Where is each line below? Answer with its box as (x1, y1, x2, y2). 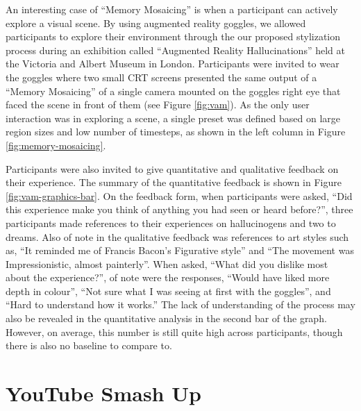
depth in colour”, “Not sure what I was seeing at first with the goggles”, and (6, 283, 331, 298)
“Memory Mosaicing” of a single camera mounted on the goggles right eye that (6, 83, 341, 98)
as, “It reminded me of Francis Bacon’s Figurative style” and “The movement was (6, 243, 354, 258)
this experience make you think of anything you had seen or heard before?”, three (6, 202, 353, 217)
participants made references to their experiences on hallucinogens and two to (6, 215, 336, 230)
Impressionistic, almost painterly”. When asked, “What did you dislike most (6, 256, 328, 271)
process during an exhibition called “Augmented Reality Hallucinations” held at (6, 42, 345, 57)
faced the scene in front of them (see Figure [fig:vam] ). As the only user (6, 97, 310, 112)
